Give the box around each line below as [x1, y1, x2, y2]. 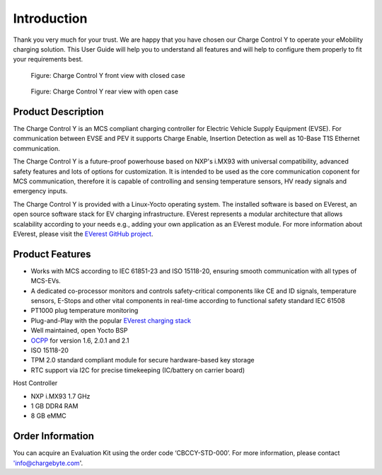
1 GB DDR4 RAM [30, 401, 79, 410]
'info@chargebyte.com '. [13, 459, 83, 467]
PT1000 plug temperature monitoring [30, 307, 139, 315]
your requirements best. [13, 55, 83, 64]
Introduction [13, 11, 88, 26]
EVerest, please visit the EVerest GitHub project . [13, 229, 154, 238]
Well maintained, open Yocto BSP [30, 326, 128, 335]
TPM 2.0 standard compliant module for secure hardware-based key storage [30, 356, 255, 365]
